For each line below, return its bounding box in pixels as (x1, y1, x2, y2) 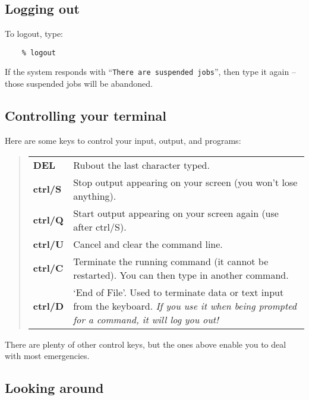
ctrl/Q (33, 213, 64, 226)
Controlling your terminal (5, 106, 166, 125)
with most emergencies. (5, 349, 90, 362)
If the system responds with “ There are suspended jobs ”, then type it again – (5, 65, 296, 78)
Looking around (5, 379, 104, 397)
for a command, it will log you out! (73, 312, 219, 326)
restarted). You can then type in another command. (73, 267, 289, 282)
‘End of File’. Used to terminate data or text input (73, 285, 284, 299)
